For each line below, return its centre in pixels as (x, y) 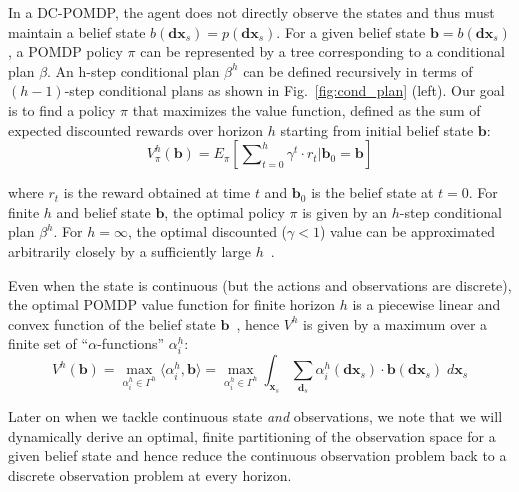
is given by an (345, 211)
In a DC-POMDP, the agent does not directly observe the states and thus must (251, 12)
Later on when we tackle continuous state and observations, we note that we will (255, 416)
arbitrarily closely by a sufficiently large (129, 250)
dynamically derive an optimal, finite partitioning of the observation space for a (252, 435)
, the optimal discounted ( (207, 231)
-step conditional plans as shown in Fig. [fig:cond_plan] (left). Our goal (284, 90)
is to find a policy (62, 109)
